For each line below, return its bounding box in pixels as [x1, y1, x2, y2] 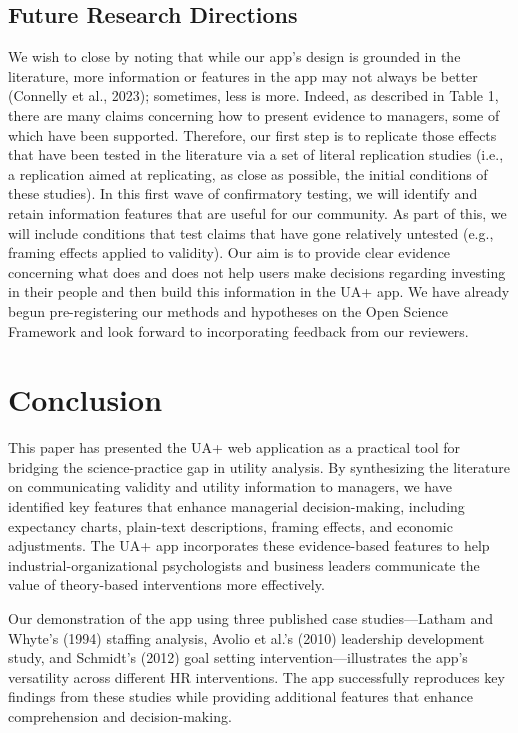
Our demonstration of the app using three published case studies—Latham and [8, 607, 493, 628]
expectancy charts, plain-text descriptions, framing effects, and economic [8, 515, 453, 536]
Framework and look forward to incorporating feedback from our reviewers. [8, 320, 469, 341]
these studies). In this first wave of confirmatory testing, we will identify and [8, 183, 478, 204]
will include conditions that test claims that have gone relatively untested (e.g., [8, 222, 494, 243]
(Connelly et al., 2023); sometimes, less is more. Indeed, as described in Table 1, [8, 85, 499, 106]
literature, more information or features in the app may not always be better [8, 65, 478, 86]
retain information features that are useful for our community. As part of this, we [8, 202, 507, 223]
